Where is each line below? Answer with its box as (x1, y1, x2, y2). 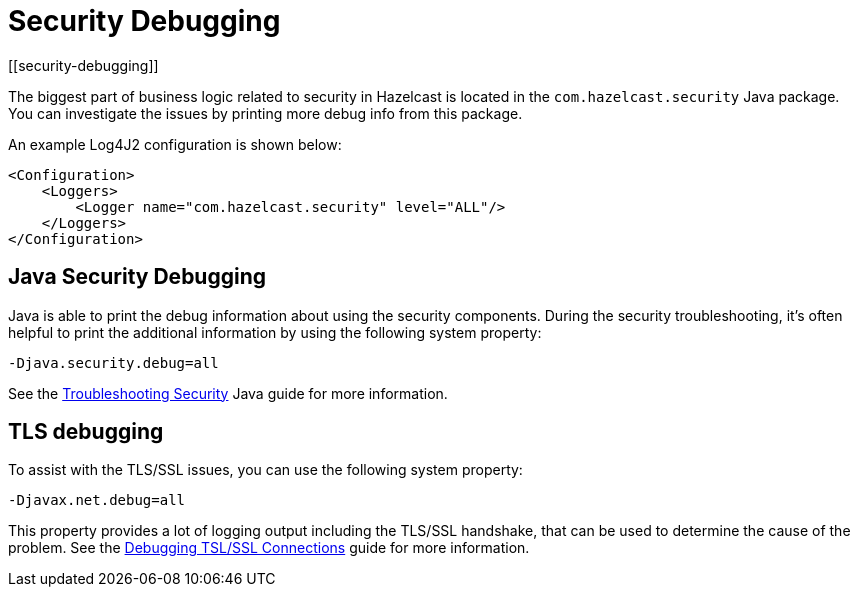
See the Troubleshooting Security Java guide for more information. (8, 384, 448, 402)
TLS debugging (8, 419, 164, 445)
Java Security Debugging (8, 264, 267, 290)
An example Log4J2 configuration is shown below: (8, 135, 342, 153)
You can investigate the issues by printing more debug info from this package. (8, 104, 523, 122)
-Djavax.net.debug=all (8, 492, 186, 509)
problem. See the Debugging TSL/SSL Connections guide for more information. (8, 539, 530, 557)
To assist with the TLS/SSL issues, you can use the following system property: (8, 461, 523, 479)
